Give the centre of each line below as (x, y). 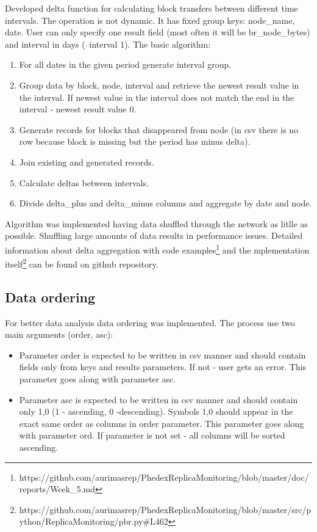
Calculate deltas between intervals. (84, 182)
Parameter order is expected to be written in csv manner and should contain (162, 355)
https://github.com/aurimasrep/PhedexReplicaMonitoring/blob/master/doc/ (164, 477)
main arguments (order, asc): (59, 334)
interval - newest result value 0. (78, 109)
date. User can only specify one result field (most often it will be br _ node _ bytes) (158, 32)
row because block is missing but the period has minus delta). (135, 141)
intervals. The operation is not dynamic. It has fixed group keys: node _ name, (150, 20)
